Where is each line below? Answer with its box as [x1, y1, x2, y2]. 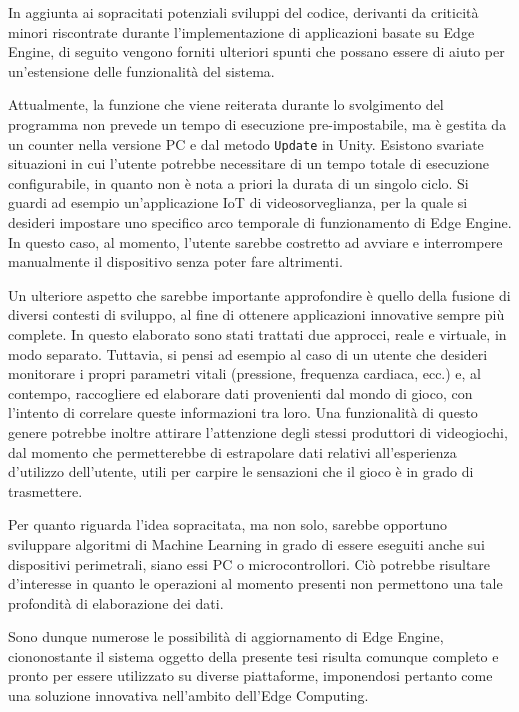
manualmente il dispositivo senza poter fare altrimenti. [8, 251, 343, 272]
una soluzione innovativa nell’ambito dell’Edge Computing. [8, 685, 369, 706]
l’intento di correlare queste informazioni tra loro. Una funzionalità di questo [8, 402, 478, 423]
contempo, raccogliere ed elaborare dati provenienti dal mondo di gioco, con [8, 382, 473, 403]
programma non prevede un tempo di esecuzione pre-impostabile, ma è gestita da [8, 113, 507, 134]
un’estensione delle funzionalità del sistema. [8, 60, 275, 81]
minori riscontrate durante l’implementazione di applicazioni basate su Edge [8, 21, 475, 42]
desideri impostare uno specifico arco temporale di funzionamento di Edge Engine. [8, 212, 512, 232]
